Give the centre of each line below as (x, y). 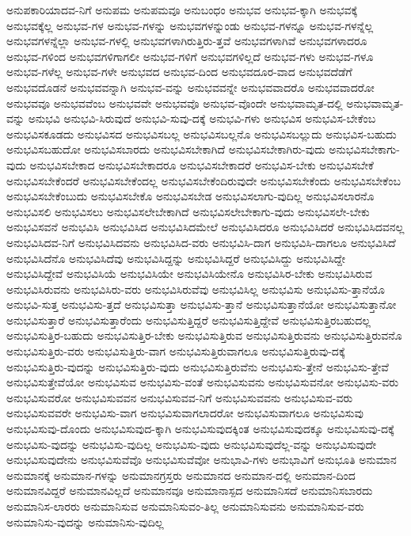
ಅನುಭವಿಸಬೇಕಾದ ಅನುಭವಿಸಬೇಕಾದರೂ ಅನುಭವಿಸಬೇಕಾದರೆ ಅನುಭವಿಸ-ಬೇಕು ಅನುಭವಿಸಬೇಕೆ (202, 164)
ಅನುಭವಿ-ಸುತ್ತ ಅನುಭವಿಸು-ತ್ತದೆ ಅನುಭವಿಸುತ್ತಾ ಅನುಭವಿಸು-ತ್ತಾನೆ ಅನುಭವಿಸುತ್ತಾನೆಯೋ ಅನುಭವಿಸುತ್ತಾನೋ (202, 304)
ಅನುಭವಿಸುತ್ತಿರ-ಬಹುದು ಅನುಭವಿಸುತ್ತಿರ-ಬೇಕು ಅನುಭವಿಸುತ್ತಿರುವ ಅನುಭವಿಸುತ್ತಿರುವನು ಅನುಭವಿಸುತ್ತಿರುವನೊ (204, 335)
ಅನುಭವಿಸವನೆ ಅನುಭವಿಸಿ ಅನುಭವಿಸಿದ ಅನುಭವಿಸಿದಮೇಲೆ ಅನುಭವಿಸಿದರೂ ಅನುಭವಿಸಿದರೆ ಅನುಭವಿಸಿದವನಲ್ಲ (205, 227)
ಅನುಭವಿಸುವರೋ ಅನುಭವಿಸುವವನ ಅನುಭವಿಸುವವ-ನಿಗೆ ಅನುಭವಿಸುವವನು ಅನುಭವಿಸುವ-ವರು (180, 397)
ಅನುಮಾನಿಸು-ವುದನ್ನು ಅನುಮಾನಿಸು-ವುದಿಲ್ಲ (85, 521)
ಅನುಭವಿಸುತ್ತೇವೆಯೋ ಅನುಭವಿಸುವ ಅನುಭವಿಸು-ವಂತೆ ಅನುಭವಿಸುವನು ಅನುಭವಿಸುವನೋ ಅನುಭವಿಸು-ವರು (203, 382)
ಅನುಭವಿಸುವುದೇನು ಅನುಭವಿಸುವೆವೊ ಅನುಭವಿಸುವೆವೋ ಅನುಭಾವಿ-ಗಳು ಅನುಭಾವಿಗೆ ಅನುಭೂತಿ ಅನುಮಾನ (202, 460)
